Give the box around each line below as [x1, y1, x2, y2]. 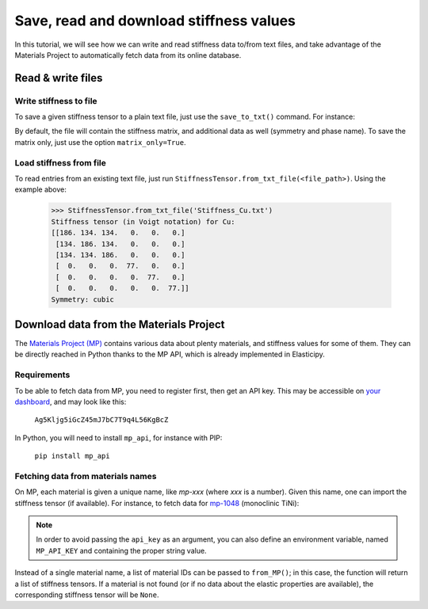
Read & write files [14, 71, 103, 85]
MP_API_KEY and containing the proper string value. [36, 546, 207, 555]
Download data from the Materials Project [14, 318, 225, 331]
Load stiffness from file [14, 157, 107, 168]
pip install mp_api [34, 451, 110, 461]
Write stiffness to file [14, 95, 98, 106]
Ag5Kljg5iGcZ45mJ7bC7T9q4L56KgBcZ [34, 416, 169, 424]
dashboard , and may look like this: [14, 397, 127, 406]
